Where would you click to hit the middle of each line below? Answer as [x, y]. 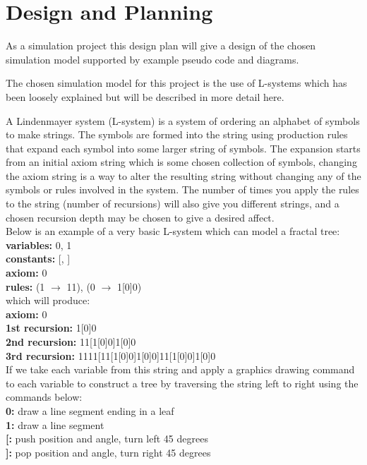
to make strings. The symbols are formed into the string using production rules [177, 134]
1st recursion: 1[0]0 [51, 328]
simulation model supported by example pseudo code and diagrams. [152, 59]
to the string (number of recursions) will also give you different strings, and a [173, 204]
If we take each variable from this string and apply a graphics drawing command [180, 369]
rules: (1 [25, 286]
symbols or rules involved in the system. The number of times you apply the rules [182, 189]
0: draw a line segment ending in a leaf [90, 410]
